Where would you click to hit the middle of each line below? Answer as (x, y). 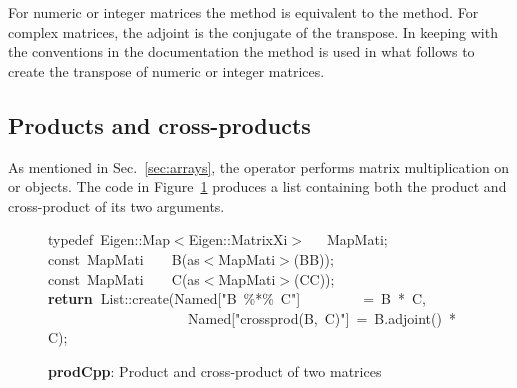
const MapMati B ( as (124, 258)
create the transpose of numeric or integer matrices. (166, 70)
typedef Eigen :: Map (109, 239)
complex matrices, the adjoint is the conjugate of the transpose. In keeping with (253, 31)
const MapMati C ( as (124, 278)
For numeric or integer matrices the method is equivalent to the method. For (243, 12)
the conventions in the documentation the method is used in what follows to (241, 51)
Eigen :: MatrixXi (238, 239)
